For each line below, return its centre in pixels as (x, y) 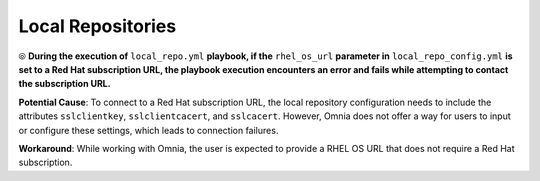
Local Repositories (97, 26)
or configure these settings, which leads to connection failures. (148, 130)
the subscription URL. (64, 84)
